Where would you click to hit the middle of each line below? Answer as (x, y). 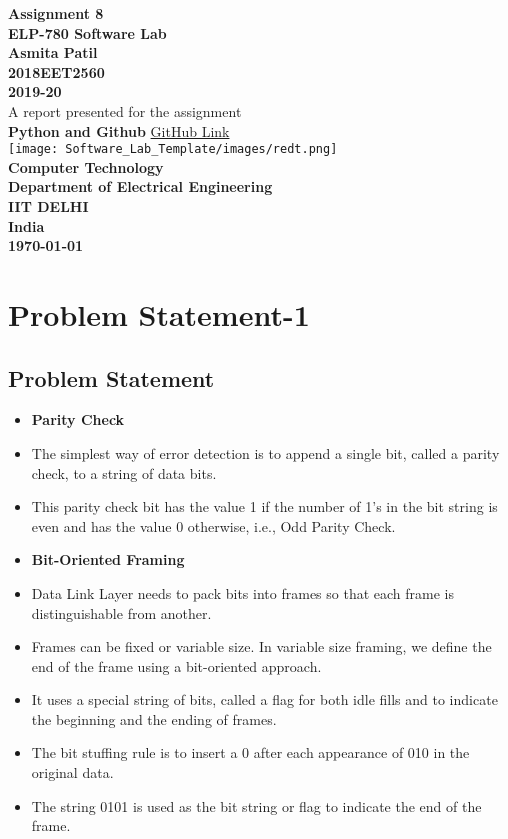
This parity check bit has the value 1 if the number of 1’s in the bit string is (264, 506)
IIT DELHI (48, 206)
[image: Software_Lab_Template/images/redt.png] (173, 149)
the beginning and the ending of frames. (154, 718)
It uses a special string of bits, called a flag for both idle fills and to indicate (264, 699)
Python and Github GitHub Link (119, 130)
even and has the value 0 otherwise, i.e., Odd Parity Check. (213, 525)
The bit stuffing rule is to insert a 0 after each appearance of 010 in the (250, 752)
